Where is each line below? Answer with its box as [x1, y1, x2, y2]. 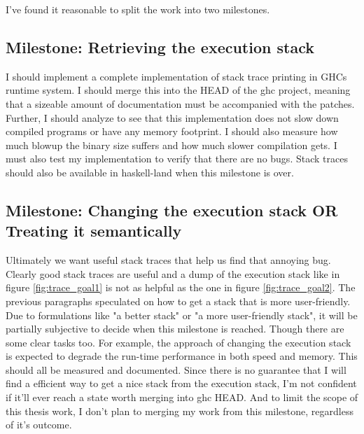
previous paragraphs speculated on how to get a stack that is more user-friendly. [6, 293, 351, 308]
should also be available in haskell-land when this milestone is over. [6, 164, 294, 179]
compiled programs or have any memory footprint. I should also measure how [6, 124, 338, 139]
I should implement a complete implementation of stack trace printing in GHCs [6, 69, 347, 83]
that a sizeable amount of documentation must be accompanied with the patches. [6, 96, 355, 111]
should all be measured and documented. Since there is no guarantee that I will [6, 362, 346, 377]
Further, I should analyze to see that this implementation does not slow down [6, 110, 339, 125]
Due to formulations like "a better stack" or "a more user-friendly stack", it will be [6, 307, 358, 322]
